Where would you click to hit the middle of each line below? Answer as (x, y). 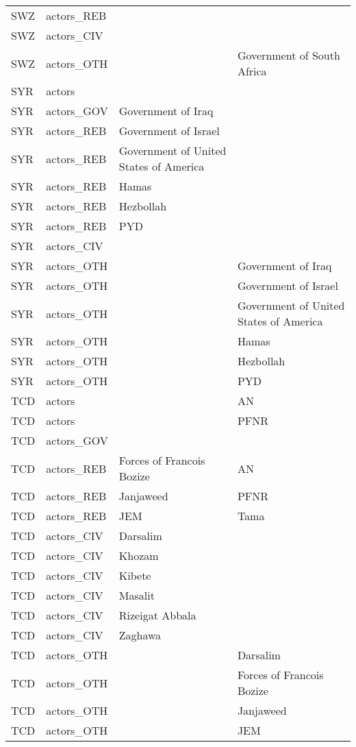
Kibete (135, 575)
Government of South (289, 55)
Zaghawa (140, 635)
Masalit (137, 595)
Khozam (139, 555)
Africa (252, 71)
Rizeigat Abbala (157, 615)
